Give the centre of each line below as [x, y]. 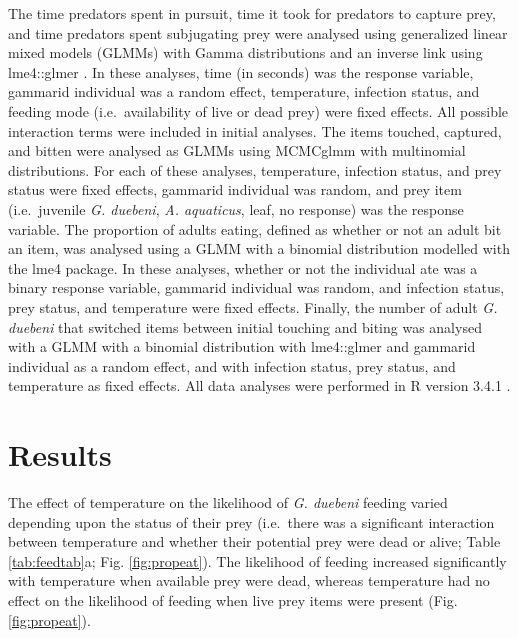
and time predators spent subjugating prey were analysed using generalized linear [258, 32]
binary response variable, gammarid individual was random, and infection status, [256, 287]
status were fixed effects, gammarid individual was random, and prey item [235, 189]
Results [60, 454]
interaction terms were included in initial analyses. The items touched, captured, [255, 130]
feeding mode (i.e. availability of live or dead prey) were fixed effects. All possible [258, 110]
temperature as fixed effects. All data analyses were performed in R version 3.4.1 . [259, 385]
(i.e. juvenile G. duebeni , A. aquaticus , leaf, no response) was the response [236, 208]
